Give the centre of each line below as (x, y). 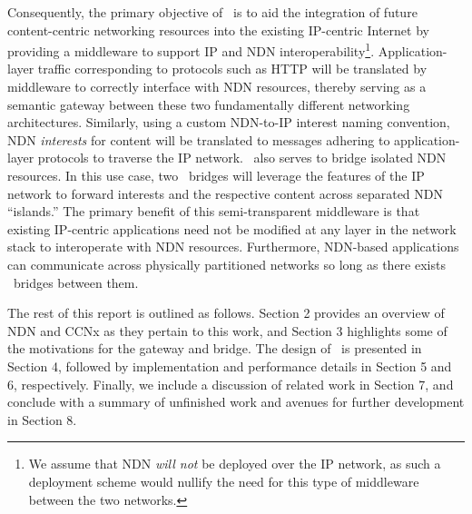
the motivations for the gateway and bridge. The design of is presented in (215, 348)
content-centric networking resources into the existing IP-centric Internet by (218, 30)
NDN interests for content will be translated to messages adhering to (199, 139)
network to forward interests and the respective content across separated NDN (225, 193)
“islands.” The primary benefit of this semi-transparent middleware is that (214, 211)
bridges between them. (76, 282)
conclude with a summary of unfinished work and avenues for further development (236, 402)
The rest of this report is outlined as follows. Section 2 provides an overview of (226, 313)
